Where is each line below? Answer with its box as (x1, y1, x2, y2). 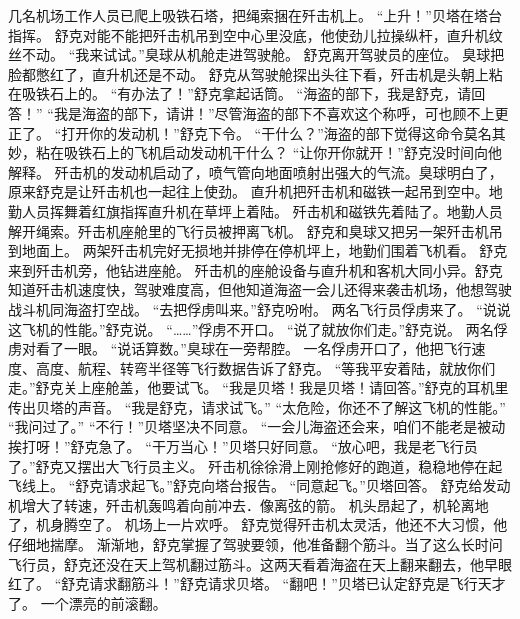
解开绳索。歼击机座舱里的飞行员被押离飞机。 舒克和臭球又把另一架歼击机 (8, 220, 489, 241)
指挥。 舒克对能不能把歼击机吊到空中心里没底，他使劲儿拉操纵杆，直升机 (8, 24, 489, 45)
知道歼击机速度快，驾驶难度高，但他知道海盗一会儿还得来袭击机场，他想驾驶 (8, 279, 512, 300)
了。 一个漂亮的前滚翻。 (8, 592, 167, 613)
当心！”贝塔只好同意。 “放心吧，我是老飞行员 (179, 436, 478, 457)
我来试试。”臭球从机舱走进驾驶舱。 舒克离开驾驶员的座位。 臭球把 (75, 44, 505, 65)
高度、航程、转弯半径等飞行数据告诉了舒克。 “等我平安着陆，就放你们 (35, 357, 496, 378)
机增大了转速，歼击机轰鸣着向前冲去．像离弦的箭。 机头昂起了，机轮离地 (8, 494, 489, 515)
